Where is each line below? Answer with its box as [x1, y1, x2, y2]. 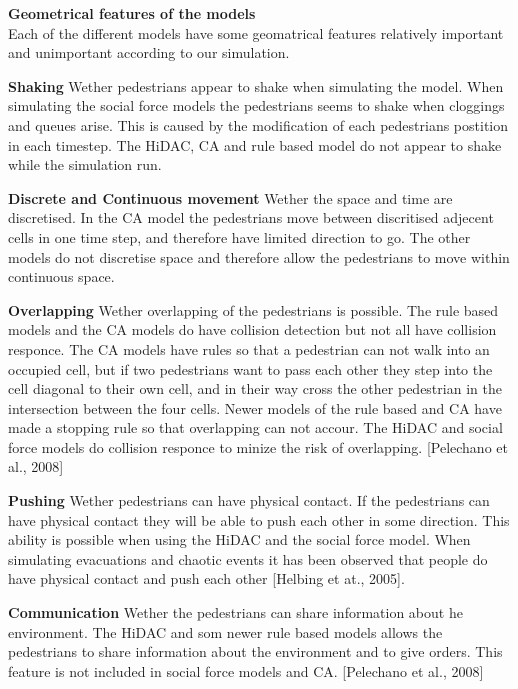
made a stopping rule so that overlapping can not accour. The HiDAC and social [8, 417, 503, 438]
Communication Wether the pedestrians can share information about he [8, 602, 463, 623]
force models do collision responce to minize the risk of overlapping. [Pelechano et [8, 436, 508, 457]
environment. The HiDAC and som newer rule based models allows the [8, 621, 443, 642]
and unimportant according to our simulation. [8, 42, 290, 63]
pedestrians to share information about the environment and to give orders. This [8, 641, 503, 662]
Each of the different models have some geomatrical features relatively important [8, 22, 504, 43]
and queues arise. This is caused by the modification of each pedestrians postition [8, 114, 509, 135]
